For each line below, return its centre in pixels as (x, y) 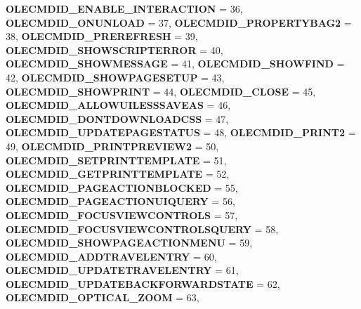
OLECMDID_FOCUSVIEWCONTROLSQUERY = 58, (142, 229)
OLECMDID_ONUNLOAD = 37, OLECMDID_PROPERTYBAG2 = (179, 22)
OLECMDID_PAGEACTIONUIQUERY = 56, (120, 201)
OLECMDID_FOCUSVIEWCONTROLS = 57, (122, 215)
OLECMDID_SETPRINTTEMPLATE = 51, (116, 160)
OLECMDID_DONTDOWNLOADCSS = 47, (117, 118)
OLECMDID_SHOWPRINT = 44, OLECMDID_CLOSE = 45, (161, 91)
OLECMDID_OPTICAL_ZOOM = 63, (103, 297)
